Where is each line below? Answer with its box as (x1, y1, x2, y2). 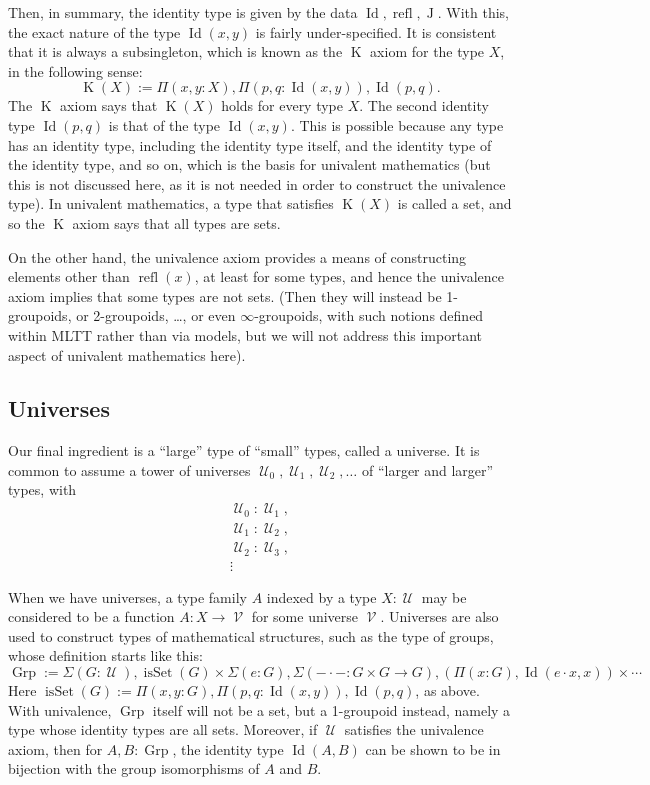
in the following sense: (8, 60, 143, 81)
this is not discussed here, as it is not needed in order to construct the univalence (8, 173, 506, 194)
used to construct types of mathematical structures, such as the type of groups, (8, 625, 494, 646)
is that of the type (108, 114, 221, 135)
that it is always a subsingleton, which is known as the (8, 41, 343, 62)
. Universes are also (380, 606, 499, 627)
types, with (8, 479, 77, 500)
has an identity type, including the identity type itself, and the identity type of (8, 134, 492, 155)
